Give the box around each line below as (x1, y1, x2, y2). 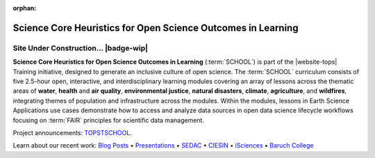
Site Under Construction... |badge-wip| (12, 43, 149, 53)
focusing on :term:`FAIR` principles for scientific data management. (12, 116, 205, 124)
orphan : (12, 4, 37, 12)
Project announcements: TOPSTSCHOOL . (12, 128, 132, 137)
